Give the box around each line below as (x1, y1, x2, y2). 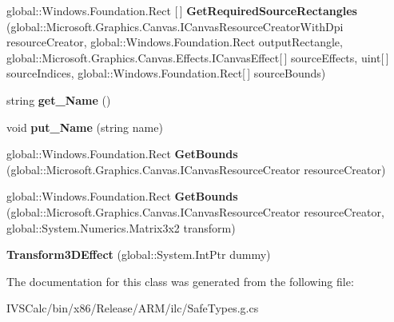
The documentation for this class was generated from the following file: (6, 272, 354, 289)
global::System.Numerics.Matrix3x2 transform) (6, 219, 236, 236)
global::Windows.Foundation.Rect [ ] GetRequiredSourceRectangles (6, 2, 357, 18)
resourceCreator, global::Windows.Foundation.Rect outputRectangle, (6, 34, 343, 50)
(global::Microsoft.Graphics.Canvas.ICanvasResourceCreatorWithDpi (6, 18, 344, 34)
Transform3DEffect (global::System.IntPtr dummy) (6, 246, 271, 263)
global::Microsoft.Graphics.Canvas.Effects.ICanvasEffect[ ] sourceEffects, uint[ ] (6, 49, 389, 66)
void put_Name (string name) (6, 118, 163, 135)
